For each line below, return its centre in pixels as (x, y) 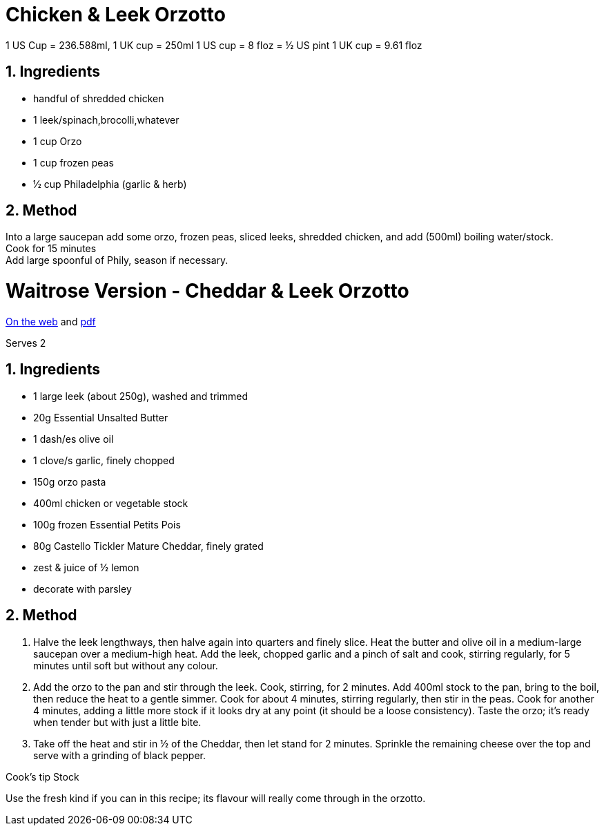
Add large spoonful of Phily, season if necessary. (117, 260)
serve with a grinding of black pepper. (120, 755)
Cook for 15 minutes (51, 249)
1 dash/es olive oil (74, 439)
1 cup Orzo (58, 141)
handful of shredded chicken (99, 98)
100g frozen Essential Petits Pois (107, 524)
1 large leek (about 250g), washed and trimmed (140, 396)
